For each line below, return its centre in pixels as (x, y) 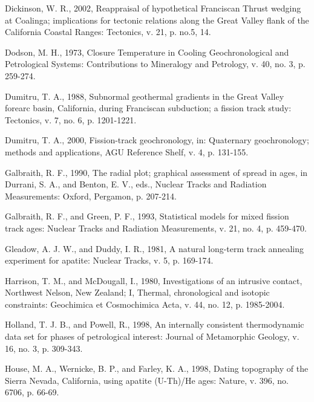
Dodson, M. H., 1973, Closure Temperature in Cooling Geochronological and (147, 52)
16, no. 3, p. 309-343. (44, 348)
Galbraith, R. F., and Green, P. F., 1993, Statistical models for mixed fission (147, 216)
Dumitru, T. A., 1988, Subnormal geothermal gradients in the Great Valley (145, 96)
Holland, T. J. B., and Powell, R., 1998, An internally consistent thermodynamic (155, 324)
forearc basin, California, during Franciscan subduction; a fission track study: (148, 108)
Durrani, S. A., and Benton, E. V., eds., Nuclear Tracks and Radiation (136, 184)
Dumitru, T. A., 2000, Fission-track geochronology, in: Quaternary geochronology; (157, 140)
